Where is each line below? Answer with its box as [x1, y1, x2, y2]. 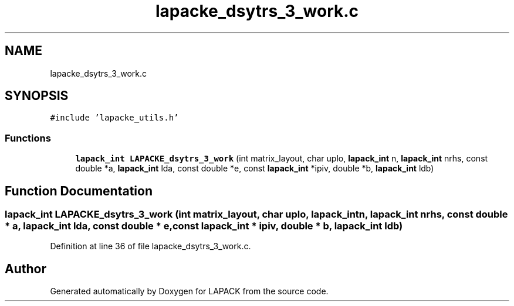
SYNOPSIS [5, 88, 69, 104]
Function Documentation [5, 183, 153, 198]
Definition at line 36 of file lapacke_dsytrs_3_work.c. [50, 241, 251, 252]
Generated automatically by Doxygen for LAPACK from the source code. [50, 286, 329, 297]
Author [5, 261, 46, 276]
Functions [5, 132, 51, 144]
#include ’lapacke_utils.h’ [50, 113, 179, 123]
